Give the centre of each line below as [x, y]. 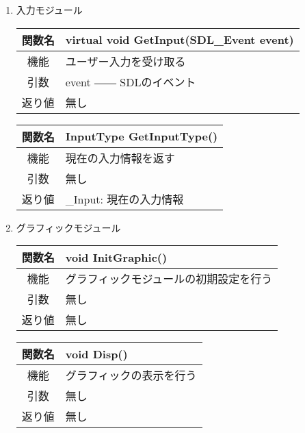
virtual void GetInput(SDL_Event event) [180, 40]
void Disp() [96, 354]
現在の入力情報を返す [120, 158]
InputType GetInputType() [142, 136]
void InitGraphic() [116, 257]
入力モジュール [49, 10]
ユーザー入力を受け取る [125, 61]
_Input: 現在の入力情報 [124, 199]
